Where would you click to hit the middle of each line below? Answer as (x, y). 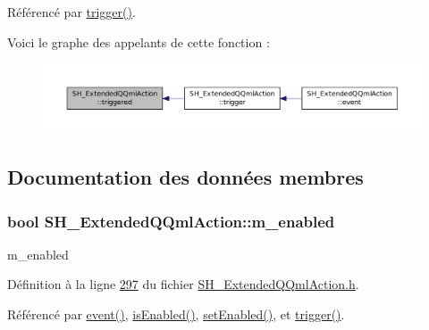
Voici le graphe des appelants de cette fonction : (139, 41)
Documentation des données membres (185, 177)
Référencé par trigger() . (71, 12)
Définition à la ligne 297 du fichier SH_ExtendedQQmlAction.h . (183, 284)
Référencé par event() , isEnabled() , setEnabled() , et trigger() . (176, 314)
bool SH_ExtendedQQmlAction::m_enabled (171, 221)
